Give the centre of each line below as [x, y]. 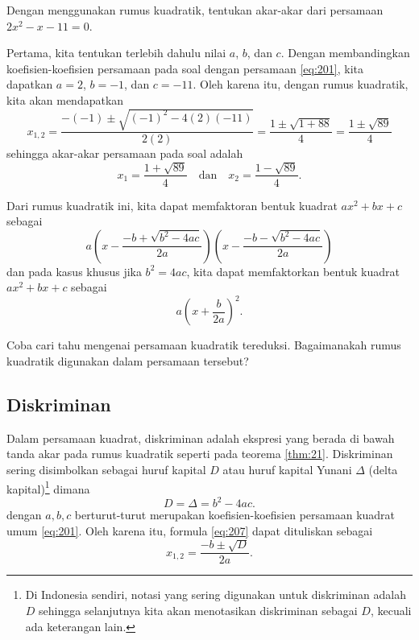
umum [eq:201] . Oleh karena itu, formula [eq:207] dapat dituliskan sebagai [190, 530]
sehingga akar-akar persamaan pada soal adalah [125, 153]
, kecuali [391, 610]
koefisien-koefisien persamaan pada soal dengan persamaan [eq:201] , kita [185, 68]
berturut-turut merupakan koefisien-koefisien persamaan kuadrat [235, 515]
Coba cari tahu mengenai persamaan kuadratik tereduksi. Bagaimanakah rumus [204, 345]
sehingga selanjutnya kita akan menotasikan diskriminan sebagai [198, 610]
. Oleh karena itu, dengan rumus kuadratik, [301, 84]
